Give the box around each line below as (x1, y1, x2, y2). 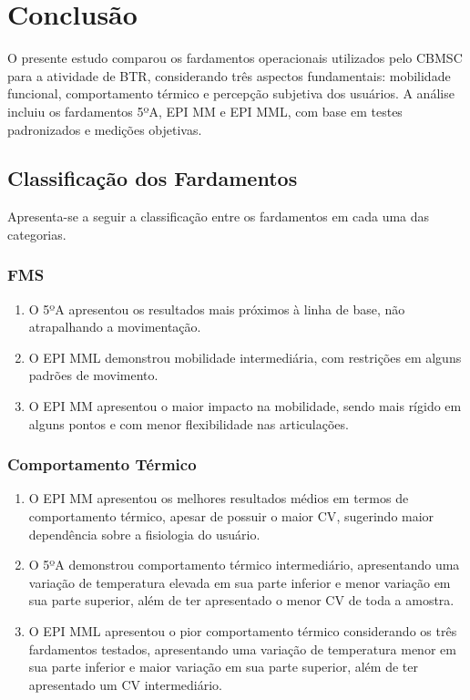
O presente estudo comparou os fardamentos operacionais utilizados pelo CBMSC (7, 48, 463, 67)
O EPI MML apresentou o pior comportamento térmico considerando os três (28, 622, 457, 641)
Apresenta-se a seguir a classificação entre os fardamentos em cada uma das (7, 207, 430, 226)
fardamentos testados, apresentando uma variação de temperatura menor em (28, 639, 456, 658)
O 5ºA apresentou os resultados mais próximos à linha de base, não (28, 299, 405, 318)
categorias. (7, 224, 66, 243)
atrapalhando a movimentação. (28, 317, 201, 336)
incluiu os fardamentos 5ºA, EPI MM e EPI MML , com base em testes (7, 101, 403, 120)
